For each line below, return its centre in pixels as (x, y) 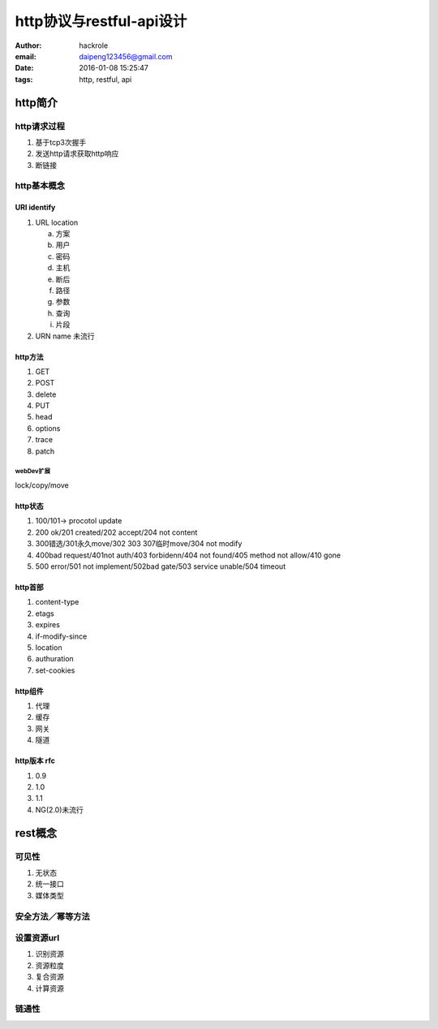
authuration (55, 659)
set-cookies (55, 670)
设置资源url (37, 938)
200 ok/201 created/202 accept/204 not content (116, 532)
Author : (28, 45)
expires (48, 625)
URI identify (35, 208)
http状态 (29, 506)
